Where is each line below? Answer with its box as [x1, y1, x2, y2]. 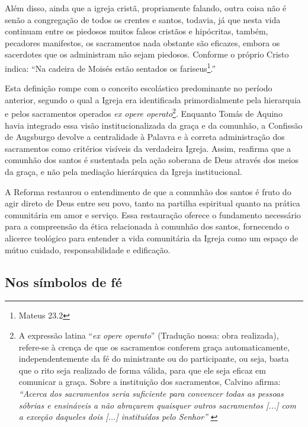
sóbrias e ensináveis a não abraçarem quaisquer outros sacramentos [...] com [18, 399, 296, 411]
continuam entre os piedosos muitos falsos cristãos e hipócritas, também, [5, 25, 268, 37]
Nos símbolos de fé [5, 272, 122, 291]
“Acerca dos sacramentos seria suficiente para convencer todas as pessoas [18, 387, 284, 399]
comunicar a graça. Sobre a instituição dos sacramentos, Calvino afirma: [18, 375, 281, 388]
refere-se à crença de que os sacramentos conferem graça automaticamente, [18, 340, 290, 353]
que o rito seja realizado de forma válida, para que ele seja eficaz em [18, 364, 266, 376]
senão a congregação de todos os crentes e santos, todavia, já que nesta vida [5, 13, 281, 26]
